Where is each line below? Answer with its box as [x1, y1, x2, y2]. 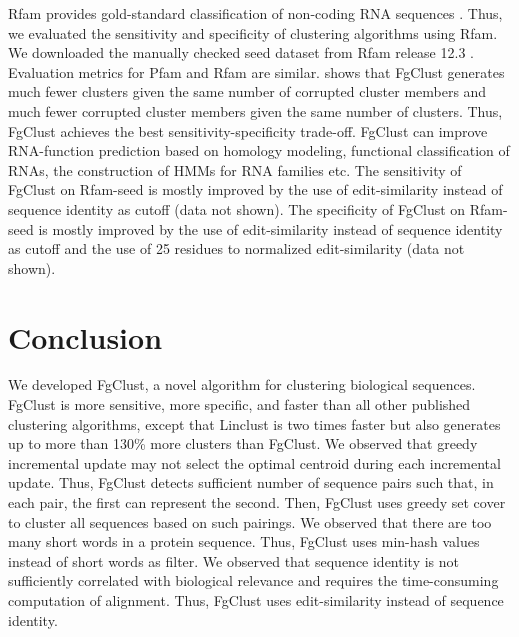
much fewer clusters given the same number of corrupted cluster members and [8, 81, 487, 102]
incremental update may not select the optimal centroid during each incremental [8, 452, 501, 473]
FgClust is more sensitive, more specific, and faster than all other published [8, 394, 471, 415]
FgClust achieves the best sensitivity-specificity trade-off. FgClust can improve [8, 120, 488, 141]
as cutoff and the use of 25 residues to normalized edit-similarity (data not [8, 238, 465, 259]
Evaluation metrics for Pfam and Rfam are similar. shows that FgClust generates [8, 61, 505, 82]
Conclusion [8, 316, 163, 357]
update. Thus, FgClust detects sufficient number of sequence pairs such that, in [8, 472, 494, 493]
